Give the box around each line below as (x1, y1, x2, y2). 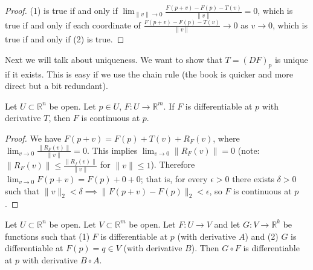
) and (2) (245, 229, 279, 242)
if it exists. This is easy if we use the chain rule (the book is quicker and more (5, 67, 293, 80)
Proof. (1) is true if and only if (5, 4, 118, 17)
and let (214, 217, 240, 230)
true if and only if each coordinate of (5, 18, 141, 31)
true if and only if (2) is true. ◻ (5, 33, 124, 45)
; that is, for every (140, 172, 208, 185)
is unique (274, 53, 308, 65)
